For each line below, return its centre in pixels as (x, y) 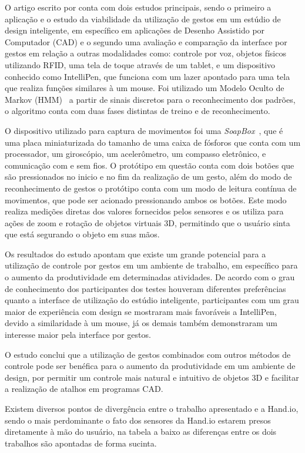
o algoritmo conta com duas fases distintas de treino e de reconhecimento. (138, 111)
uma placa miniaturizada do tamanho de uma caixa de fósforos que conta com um (153, 142)
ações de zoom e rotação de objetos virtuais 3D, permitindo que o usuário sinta (148, 222)
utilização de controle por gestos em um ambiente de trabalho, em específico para (151, 265)
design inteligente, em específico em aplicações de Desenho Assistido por (135, 30)
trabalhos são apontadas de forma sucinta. (81, 443)
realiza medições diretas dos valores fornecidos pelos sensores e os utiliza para (144, 211)
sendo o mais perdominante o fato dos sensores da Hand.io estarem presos (138, 420)
